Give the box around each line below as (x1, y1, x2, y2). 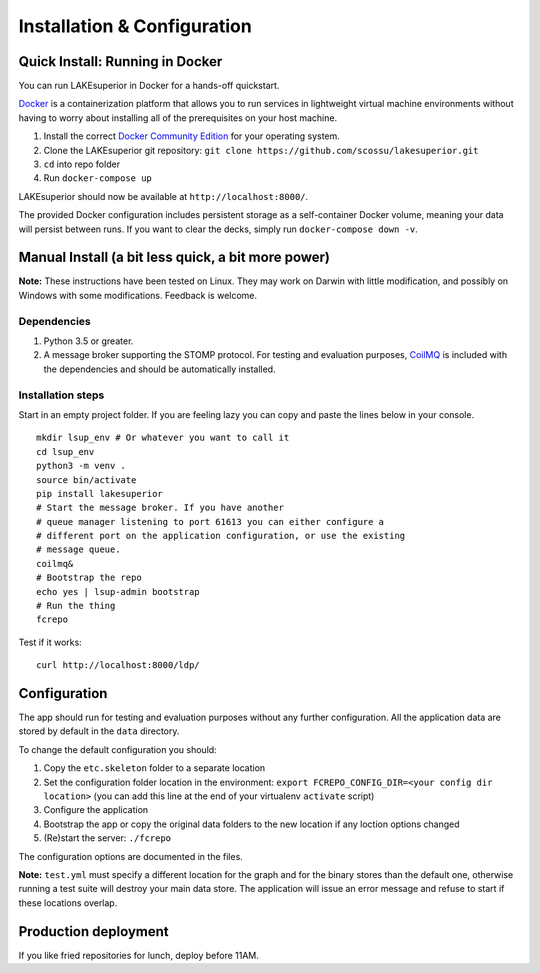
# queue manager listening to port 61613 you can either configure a (36, 516, 385, 527)
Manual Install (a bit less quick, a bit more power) (18, 249, 330, 266)
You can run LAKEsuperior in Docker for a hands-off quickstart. (18, 80, 280, 92)
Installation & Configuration (18, 15, 252, 37)
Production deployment (18, 923, 169, 940)
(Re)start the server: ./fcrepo (43, 832, 172, 844)
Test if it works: (18, 636, 82, 648)
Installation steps (18, 388, 105, 402)
